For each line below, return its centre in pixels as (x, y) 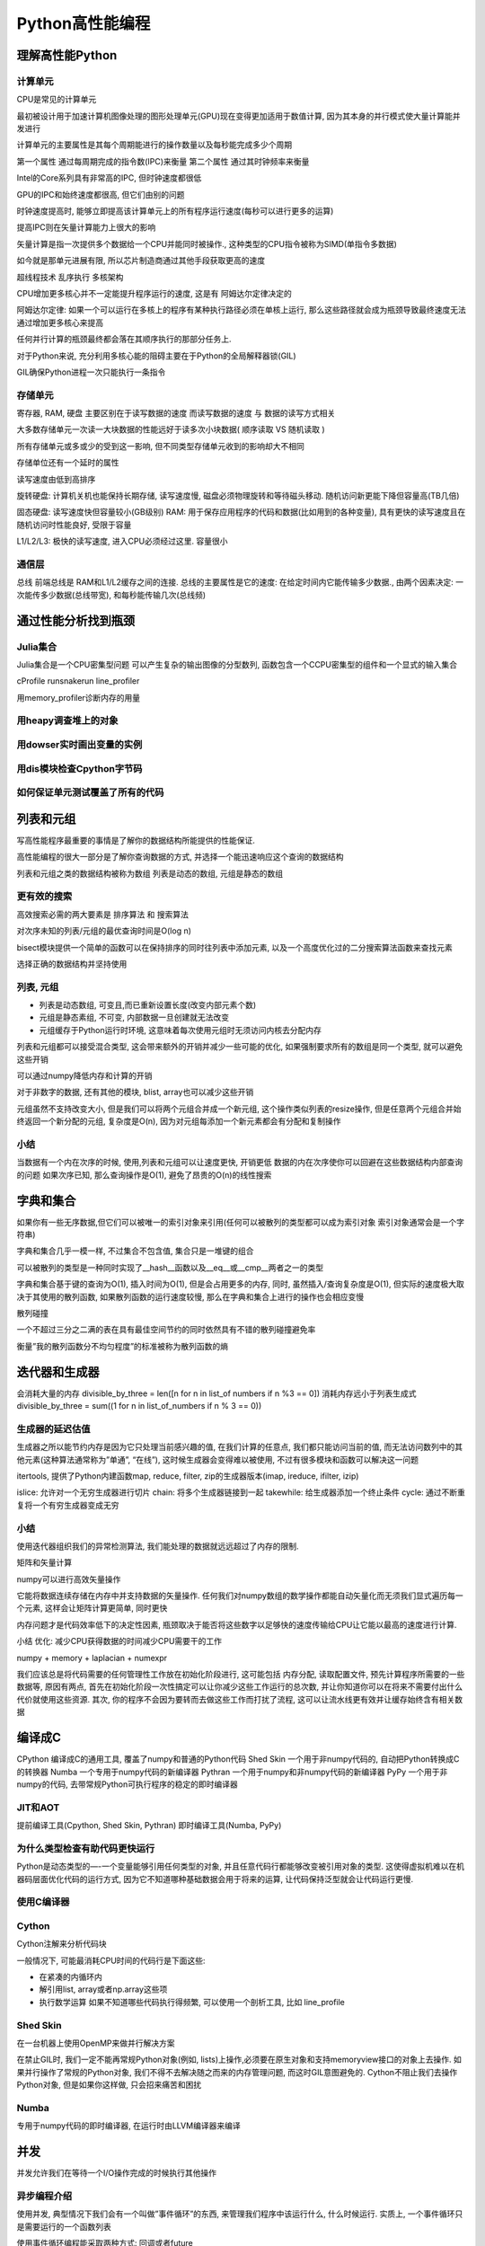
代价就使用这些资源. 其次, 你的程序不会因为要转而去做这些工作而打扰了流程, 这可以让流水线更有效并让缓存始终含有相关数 (239, 1699)
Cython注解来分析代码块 (62, 1944)
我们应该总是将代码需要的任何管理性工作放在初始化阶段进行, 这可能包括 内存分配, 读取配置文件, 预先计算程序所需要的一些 (241, 1675)
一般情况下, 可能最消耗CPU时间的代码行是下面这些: (111, 1960)
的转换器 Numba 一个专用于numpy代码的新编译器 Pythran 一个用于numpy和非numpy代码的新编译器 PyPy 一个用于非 (232, 1772)
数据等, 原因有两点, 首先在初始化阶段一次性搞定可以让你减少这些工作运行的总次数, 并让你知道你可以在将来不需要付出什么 (239, 1687)
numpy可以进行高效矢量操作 (69, 1579)
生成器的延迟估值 (53, 1428)
